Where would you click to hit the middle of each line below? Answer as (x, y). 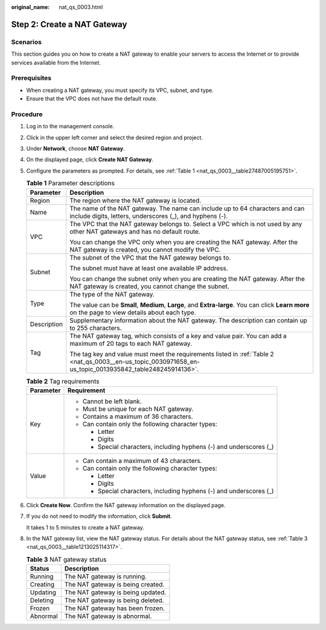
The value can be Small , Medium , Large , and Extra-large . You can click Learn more (190, 304)
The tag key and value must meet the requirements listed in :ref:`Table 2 (172, 354)
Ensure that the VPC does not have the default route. (92, 99)
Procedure (27, 114)
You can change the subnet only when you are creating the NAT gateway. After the (187, 278)
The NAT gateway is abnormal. (108, 616)
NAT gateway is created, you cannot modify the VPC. (145, 249)
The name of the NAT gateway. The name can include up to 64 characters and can (187, 208)
